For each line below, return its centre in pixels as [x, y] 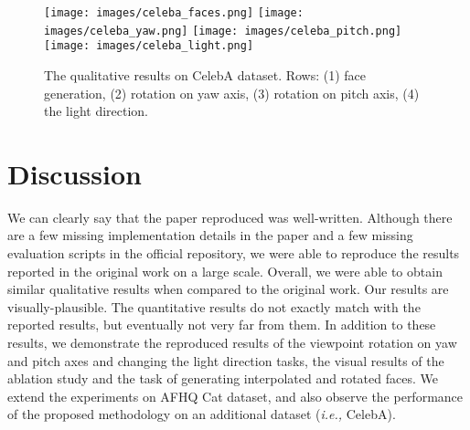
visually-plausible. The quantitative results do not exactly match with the [214, 306]
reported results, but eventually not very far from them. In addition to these [222, 325]
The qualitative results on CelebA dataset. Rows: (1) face [205, 74]
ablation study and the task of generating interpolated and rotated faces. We [223, 378]
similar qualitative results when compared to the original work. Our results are [228, 289]
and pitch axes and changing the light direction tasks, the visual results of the [226, 360]
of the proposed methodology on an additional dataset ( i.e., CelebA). [202, 414]
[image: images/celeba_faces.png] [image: [174, 13]
